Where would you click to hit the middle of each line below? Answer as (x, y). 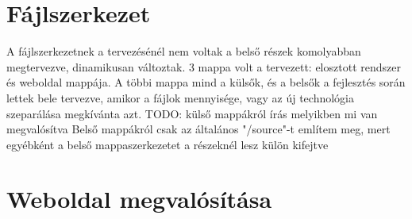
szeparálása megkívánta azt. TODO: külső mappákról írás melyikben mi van (192, 113)
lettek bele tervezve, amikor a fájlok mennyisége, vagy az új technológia (181, 97)
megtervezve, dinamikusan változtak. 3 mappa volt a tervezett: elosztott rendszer (204, 66)
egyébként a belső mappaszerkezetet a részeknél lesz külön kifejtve (167, 144)
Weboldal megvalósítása (139, 199)
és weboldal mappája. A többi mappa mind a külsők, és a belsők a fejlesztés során (206, 82)
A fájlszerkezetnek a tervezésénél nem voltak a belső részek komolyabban (184, 51)
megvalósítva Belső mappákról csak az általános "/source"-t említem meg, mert (198, 129)
